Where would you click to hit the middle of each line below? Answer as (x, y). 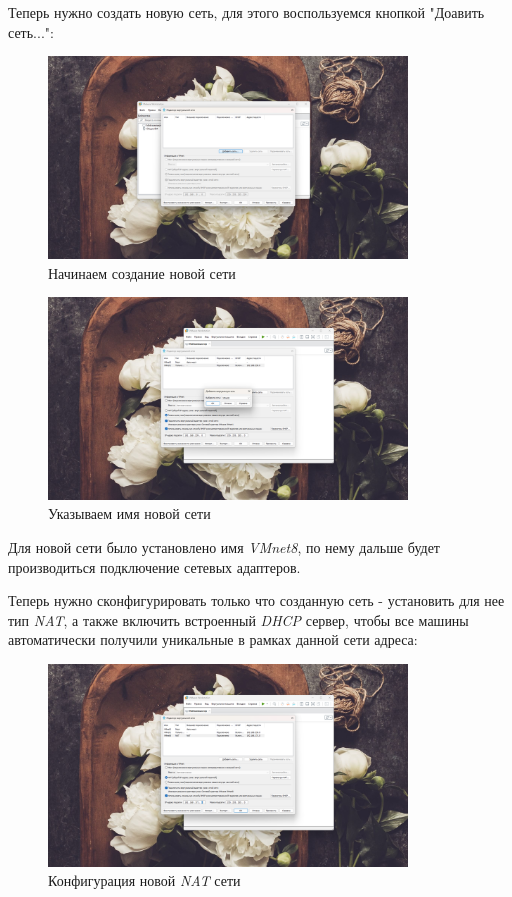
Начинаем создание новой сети (142, 272)
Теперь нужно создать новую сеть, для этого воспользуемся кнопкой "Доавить (246, 12)
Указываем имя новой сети (129, 513)
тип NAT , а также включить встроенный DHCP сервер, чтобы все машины (238, 619)
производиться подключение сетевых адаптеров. (154, 566)
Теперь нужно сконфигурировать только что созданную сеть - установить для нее (256, 600)
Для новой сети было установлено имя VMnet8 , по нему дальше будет (224, 547)
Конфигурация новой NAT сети (144, 880)
